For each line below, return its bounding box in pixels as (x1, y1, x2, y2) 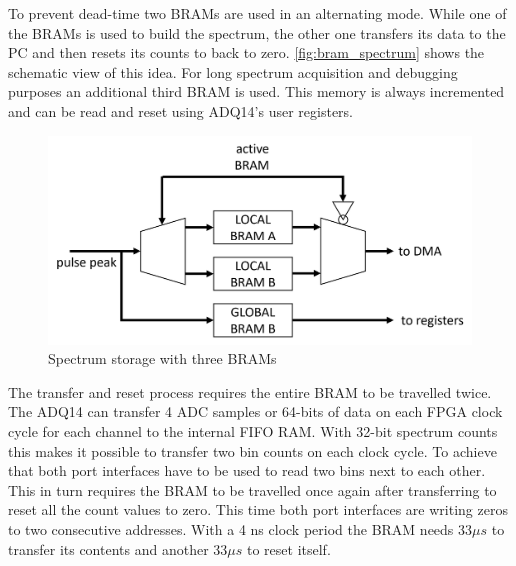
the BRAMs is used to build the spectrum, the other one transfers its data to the (8, 22, 506, 43)
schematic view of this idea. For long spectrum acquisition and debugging (8, 61, 458, 82)
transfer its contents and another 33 (8, 538, 228, 559)
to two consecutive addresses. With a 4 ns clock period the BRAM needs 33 (8, 519, 473, 539)
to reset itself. (246, 538, 331, 559)
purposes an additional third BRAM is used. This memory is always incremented (8, 81, 505, 102)
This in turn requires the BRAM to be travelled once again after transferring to (8, 479, 497, 500)
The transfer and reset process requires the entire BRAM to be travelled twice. (8, 381, 492, 402)
